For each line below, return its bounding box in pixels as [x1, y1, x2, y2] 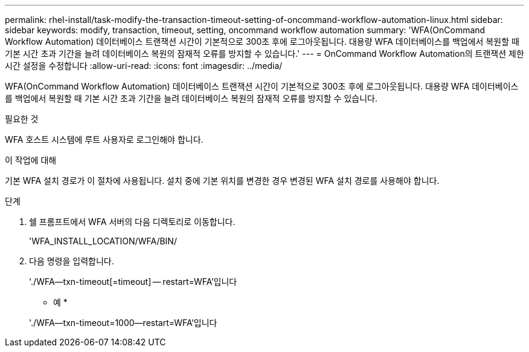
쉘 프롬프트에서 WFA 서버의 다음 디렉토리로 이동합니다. [29, 217, 236, 227]
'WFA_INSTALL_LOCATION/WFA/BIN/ [29, 236, 177, 246]
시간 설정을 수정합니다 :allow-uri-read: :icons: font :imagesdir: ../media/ [5, 60, 283, 71]
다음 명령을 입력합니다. [29, 256, 114, 266]
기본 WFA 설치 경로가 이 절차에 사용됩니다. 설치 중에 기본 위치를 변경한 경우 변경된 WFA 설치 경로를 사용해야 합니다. [5, 175, 440, 186]
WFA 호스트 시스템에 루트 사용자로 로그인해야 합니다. [5, 134, 204, 145]
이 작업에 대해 [5, 155, 57, 165]
